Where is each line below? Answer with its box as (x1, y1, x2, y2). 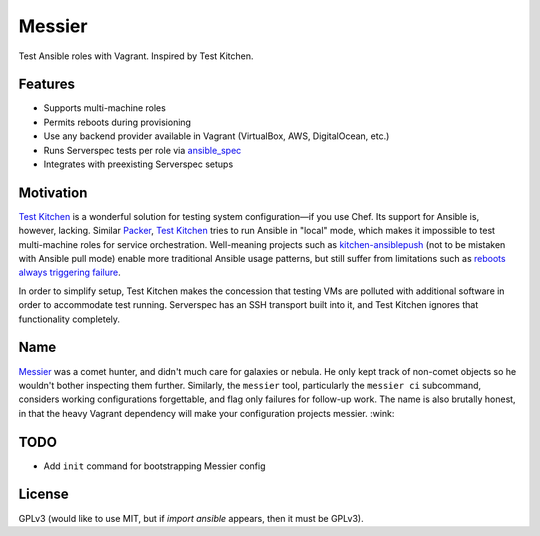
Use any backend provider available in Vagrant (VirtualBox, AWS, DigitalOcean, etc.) (43, 130, 390, 142)
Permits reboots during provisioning (43, 116, 192, 128)
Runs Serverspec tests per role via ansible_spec (43, 144, 242, 156)
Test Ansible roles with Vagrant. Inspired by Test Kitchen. (18, 50, 254, 62)
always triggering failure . (18, 266, 121, 279)
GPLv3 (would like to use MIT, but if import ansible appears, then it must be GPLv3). (18, 512, 364, 524)
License (18, 486, 69, 503)
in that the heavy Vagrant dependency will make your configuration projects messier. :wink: (18, 407, 395, 419)
